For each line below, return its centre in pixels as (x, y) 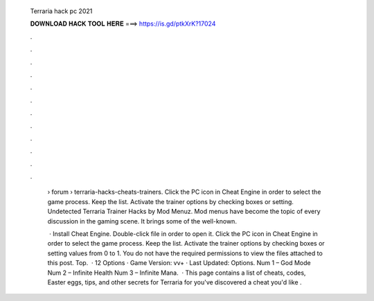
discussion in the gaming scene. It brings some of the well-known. (142, 221)
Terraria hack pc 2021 (61, 11)
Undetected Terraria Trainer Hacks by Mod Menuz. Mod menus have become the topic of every (184, 212)
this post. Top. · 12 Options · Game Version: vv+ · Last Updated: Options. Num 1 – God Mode (179, 263)
